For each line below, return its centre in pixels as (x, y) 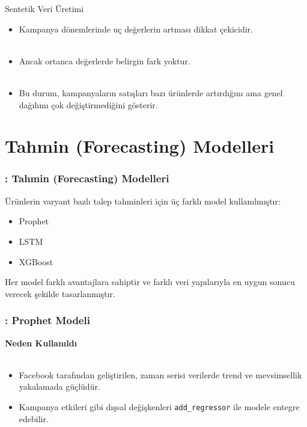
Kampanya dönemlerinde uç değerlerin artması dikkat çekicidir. (136, 29)
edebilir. (34, 418)
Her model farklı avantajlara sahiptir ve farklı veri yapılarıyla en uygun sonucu (150, 282)
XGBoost (36, 261)
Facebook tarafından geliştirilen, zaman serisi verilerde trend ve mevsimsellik (160, 374)
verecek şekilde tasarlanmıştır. (60, 293)
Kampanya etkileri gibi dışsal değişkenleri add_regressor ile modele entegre (159, 406)
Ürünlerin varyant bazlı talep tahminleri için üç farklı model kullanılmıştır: (143, 201)
